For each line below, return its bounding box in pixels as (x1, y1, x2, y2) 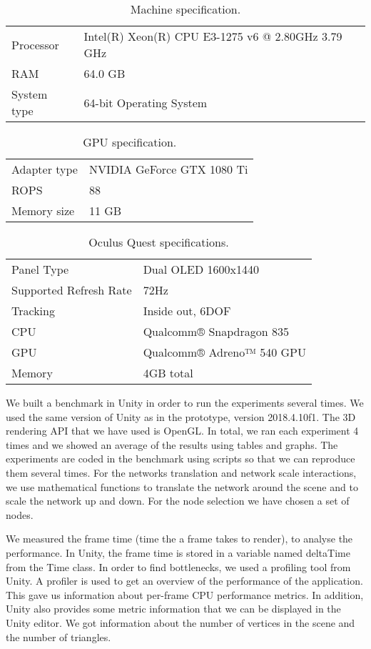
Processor (11, 36, 59, 53)
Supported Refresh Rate (11, 282, 132, 298)
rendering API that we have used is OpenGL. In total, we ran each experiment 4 (6, 423, 359, 438)
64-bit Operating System (83, 94, 208, 111)
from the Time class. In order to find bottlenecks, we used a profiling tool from (6, 559, 351, 574)
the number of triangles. (6, 629, 111, 644)
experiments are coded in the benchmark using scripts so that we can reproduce (6, 451, 355, 466)
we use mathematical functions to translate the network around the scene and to (6, 479, 358, 494)
